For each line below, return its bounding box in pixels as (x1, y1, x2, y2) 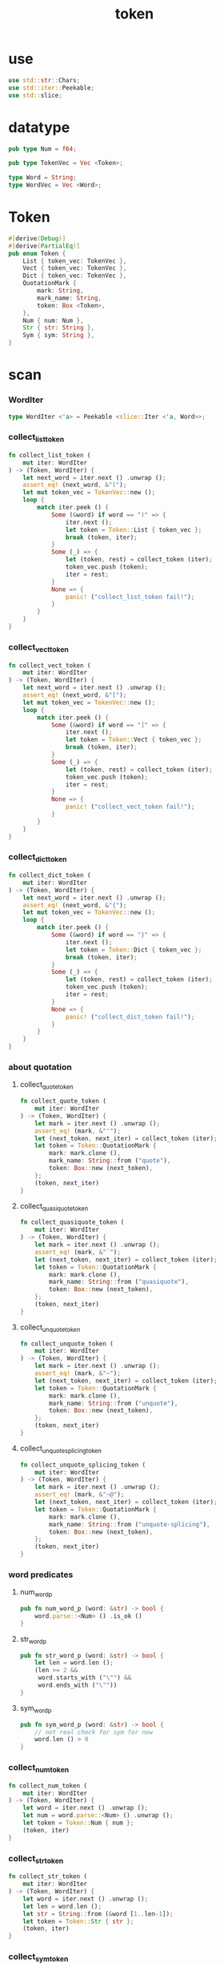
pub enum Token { (8, 249, 66, 257)
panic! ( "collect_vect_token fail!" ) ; (65, 802, 195, 811)
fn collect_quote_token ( (19, 1097, 106, 1105)
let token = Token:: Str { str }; (22, 1917, 134, 1925)
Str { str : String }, (22, 324, 94, 332)
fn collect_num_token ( (8, 1781, 88, 1790)
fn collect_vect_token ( (8, 662, 91, 670)
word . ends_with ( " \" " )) (38, 1681, 118, 1690)
